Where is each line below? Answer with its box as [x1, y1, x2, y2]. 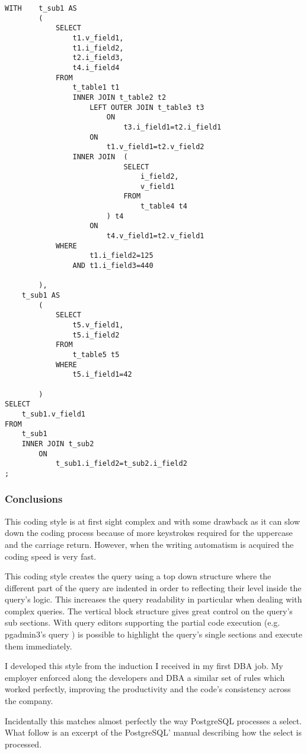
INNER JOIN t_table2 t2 [72, 93, 167, 102]
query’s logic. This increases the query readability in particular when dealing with [5, 593, 302, 605]
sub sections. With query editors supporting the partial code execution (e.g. [5, 616, 280, 629]
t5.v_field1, [72, 321, 124, 329]
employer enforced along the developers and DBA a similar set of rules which [5, 671, 285, 683]
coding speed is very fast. [5, 550, 97, 562]
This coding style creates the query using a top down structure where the [5, 570, 271, 582]
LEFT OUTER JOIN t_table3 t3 [89, 103, 204, 112]
